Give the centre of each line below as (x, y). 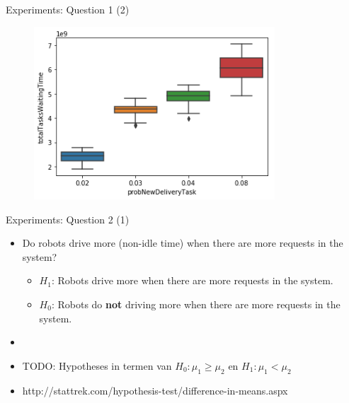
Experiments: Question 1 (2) (68, 9)
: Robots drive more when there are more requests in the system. (192, 280)
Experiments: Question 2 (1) (68, 219)
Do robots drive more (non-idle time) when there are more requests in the (183, 243)
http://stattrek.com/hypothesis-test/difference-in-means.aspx (155, 390)
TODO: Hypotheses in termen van (97, 365)
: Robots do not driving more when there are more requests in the (196, 304)
